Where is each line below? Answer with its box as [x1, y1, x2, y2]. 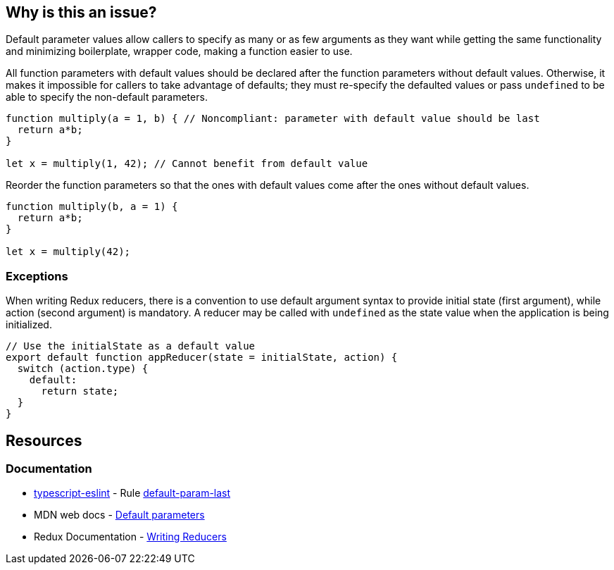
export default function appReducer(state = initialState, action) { [6, 352, 398, 364]
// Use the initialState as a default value [6, 340, 256, 352]
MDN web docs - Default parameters [34, 509, 205, 521]
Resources [6, 431, 82, 450]
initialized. [6, 318, 52, 331]
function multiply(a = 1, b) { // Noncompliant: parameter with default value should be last [6, 113, 540, 125]
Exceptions [6, 268, 68, 283]
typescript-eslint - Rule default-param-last [34, 487, 231, 500]
